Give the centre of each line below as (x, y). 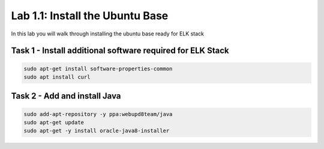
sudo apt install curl (57, 77)
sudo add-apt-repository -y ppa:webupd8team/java (98, 114)
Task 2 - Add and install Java (66, 96)
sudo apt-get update (54, 122)
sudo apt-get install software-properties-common (98, 68)
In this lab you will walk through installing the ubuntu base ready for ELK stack (107, 34)
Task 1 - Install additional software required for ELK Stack (120, 51)
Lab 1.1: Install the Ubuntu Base (90, 16)
